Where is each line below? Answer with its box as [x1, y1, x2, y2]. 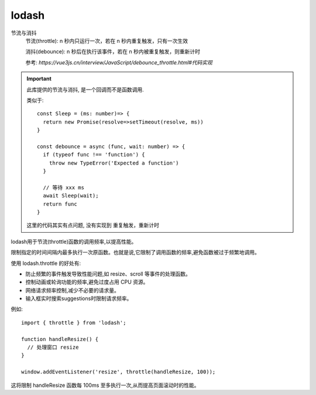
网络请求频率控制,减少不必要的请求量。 [25, 287, 120, 294]
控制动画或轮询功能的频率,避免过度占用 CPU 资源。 [25, 278, 149, 285]
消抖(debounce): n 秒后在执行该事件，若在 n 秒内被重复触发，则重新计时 [25, 48, 200, 55]
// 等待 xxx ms [43, 184, 85, 190]
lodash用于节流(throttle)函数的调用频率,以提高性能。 [11, 238, 137, 245]
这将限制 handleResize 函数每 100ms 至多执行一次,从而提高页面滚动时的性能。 [11, 382, 200, 389]
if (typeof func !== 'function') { [43, 151, 146, 158]
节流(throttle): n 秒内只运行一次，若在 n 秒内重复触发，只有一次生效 [25, 37, 188, 44]
